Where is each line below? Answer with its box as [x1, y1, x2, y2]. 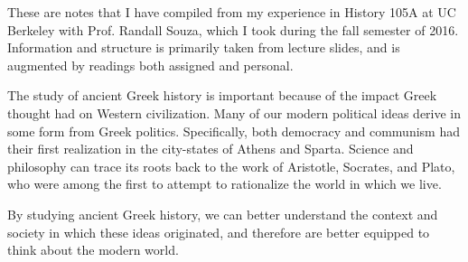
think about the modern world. [7, 240, 179, 259]
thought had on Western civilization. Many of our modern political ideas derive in [7, 103, 462, 122]
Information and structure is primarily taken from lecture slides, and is [7, 38, 400, 57]
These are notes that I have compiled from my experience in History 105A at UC [7, 3, 456, 21]
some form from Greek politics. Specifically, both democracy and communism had [7, 121, 460, 140]
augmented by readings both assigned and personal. [7, 55, 294, 74]
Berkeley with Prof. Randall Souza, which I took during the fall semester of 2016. [7, 20, 459, 39]
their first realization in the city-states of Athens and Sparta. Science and [7, 139, 414, 158]
